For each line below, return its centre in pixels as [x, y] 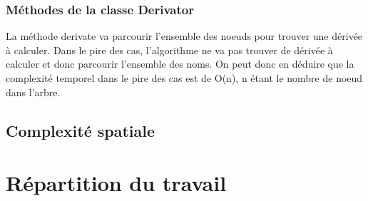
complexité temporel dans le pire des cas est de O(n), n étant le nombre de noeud [184, 78]
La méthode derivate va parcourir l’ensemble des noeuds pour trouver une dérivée [184, 36]
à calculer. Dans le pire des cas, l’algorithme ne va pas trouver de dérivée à [169, 50]
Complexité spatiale [81, 130]
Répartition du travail [116, 183]
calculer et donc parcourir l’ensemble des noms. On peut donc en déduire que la [180, 64]
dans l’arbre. [33, 92]
